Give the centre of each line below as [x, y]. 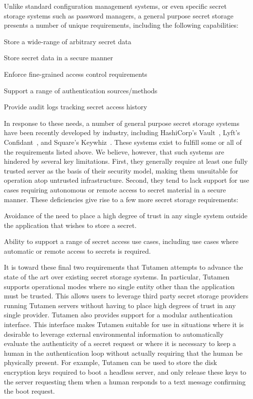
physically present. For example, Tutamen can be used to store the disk [110, 362]
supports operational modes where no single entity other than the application [119, 286]
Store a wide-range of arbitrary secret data [68, 41]
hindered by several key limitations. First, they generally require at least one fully [126, 161]
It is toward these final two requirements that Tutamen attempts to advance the [124, 267]
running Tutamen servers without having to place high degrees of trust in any [120, 305]
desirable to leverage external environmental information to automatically [114, 334]
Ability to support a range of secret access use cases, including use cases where [121, 241]
